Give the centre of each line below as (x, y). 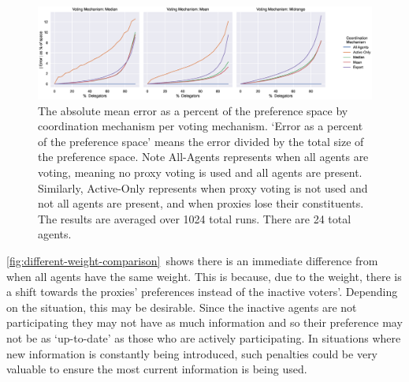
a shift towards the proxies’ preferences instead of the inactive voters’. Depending (202, 292)
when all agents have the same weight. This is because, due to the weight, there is (204, 276)
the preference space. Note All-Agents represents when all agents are (203, 157)
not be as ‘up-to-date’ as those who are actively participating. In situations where (204, 337)
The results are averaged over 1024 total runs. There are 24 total (195, 218)
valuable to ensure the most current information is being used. (157, 369)
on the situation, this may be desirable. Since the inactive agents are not (182, 307)
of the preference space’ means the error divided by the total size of (201, 141)
